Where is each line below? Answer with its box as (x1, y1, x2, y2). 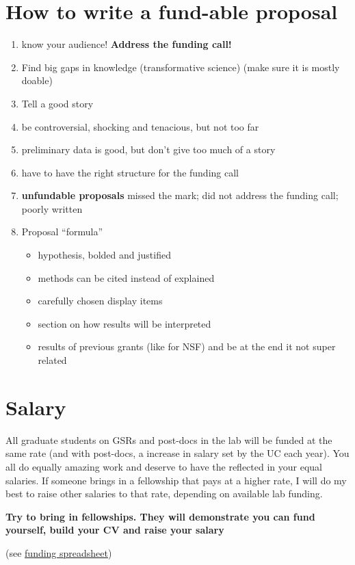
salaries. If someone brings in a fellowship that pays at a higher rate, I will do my (5, 473, 347, 487)
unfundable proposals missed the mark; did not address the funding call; (21, 188, 339, 202)
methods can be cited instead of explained (38, 270, 215, 285)
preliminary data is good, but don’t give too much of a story (21, 142, 276, 157)
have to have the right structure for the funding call (21, 165, 239, 179)
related (38, 353, 67, 367)
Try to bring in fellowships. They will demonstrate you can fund (5, 509, 315, 523)
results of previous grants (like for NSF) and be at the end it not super (38, 339, 336, 354)
